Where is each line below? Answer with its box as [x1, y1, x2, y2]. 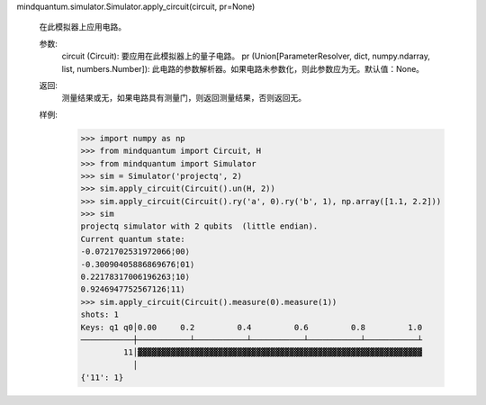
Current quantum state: [80, 234, 186, 244]
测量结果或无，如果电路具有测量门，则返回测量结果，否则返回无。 [61, 93, 306, 103]
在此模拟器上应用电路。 [39, 22, 126, 32]
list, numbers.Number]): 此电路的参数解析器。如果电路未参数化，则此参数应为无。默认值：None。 [61, 63, 425, 74]
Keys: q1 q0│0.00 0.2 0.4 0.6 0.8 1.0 [80, 322, 423, 332]
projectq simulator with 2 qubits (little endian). [80, 221, 319, 231]
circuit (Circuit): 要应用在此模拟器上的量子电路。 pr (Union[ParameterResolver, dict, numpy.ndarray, [61, 50, 431, 62]
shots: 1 [80, 310, 120, 319]
